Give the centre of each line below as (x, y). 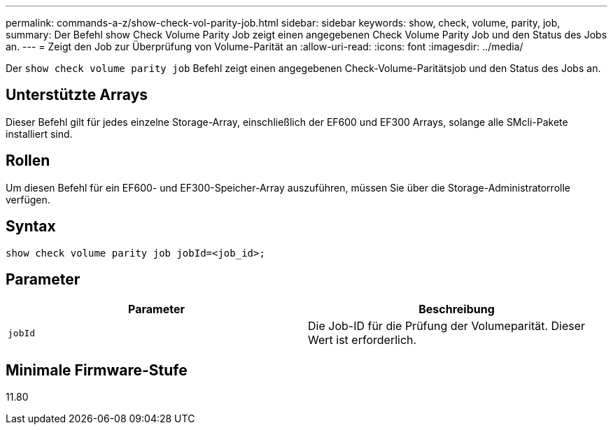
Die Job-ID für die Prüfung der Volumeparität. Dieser (447, 326)
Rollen (28, 161)
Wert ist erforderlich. (362, 340)
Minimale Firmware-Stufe (97, 370)
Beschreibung (457, 309)
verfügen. (28, 199)
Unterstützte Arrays (77, 95)
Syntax (31, 227)
